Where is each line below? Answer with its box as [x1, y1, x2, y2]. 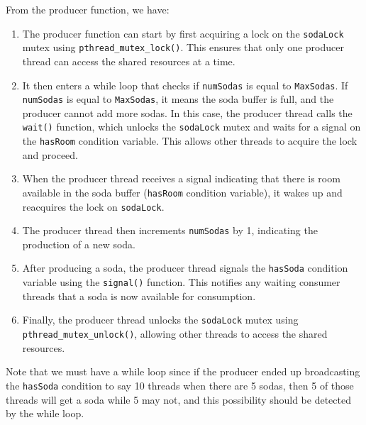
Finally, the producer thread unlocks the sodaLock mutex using [22, 312, 299, 327]
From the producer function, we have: [6, 2, 170, 16]
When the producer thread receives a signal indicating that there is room [22, 171, 340, 186]
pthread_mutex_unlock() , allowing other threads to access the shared [22, 326, 328, 341]
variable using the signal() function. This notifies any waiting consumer [22, 275, 340, 289]
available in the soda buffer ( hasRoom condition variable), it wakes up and [22, 184, 343, 199]
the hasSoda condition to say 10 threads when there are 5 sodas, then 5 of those [6, 377, 354, 392]
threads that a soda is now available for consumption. [22, 288, 256, 303]
